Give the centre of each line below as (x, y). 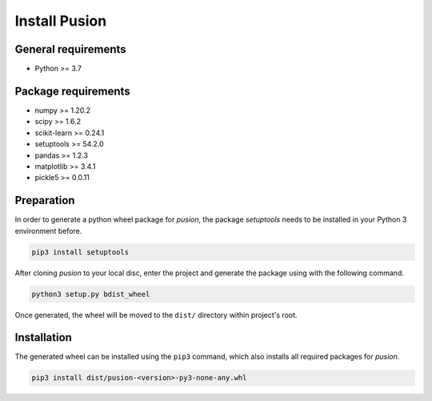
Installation (43, 337)
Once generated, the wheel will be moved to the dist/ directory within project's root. (156, 315)
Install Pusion (61, 21)
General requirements (71, 49)
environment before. (48, 231)
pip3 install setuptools (80, 252)
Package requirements (73, 91)
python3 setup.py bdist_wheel (91, 294)
